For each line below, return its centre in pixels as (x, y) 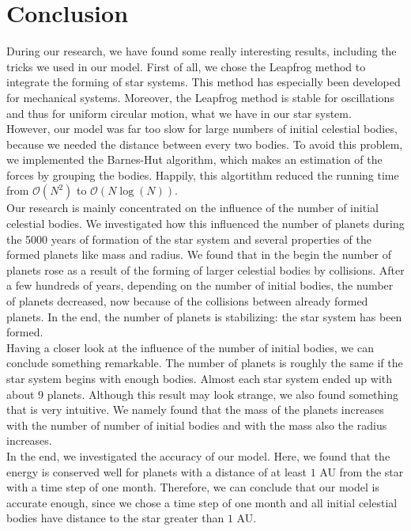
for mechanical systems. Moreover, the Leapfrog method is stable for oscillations (200, 97)
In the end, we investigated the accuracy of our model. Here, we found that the (198, 455)
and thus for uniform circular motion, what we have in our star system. (179, 113)
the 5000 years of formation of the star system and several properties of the (189, 239)
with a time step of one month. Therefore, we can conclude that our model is (193, 487)
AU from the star (362, 471)
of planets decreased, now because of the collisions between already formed (187, 301)
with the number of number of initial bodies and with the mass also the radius (197, 425)
